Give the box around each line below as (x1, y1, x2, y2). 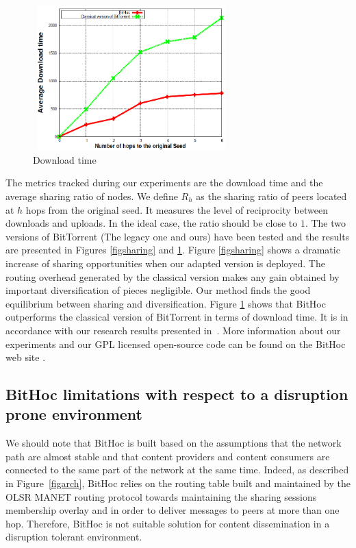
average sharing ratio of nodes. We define (5, 188, 178, 203)
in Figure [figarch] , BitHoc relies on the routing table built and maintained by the (5, 476, 351, 490)
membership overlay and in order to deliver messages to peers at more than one (5, 503, 340, 517)
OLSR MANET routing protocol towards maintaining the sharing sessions (5, 489, 317, 503)
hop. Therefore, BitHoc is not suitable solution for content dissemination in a (5, 516, 330, 530)
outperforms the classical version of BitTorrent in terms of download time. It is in (5, 310, 348, 324)
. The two (305, 216, 346, 230)
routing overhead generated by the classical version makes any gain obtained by (5, 269, 340, 284)
